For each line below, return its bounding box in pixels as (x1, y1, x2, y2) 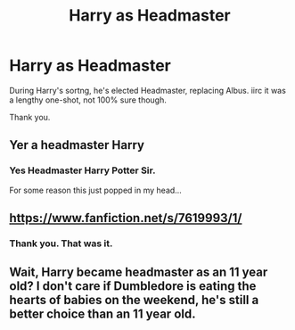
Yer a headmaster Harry (9, 137, 145, 153)
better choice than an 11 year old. (9, 307, 196, 322)
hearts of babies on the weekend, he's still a (9, 293, 259, 308)
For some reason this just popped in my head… (9, 185, 183, 195)
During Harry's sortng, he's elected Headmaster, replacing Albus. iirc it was (9, 85, 287, 95)
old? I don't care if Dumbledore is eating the (9, 278, 257, 294)
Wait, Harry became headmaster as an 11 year (9, 265, 268, 280)
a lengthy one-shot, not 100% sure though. (9, 95, 168, 105)
